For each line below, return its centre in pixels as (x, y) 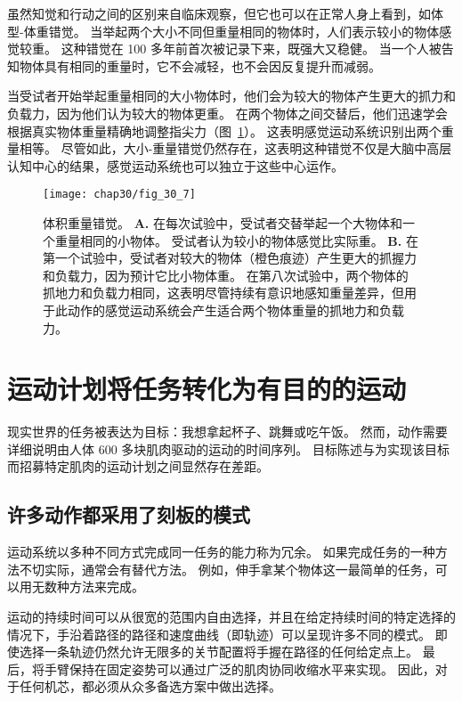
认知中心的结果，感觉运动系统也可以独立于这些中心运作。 (175, 165)
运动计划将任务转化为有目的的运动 (207, 389)
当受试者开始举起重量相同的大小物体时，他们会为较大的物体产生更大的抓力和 (231, 96)
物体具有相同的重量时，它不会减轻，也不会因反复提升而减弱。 (200, 65)
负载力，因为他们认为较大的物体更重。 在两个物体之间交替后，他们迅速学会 (227, 113)
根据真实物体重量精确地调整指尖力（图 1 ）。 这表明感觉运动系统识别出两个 (224, 130)
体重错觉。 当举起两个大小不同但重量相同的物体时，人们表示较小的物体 (231, 31)
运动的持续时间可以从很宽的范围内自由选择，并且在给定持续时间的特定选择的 (231, 617)
